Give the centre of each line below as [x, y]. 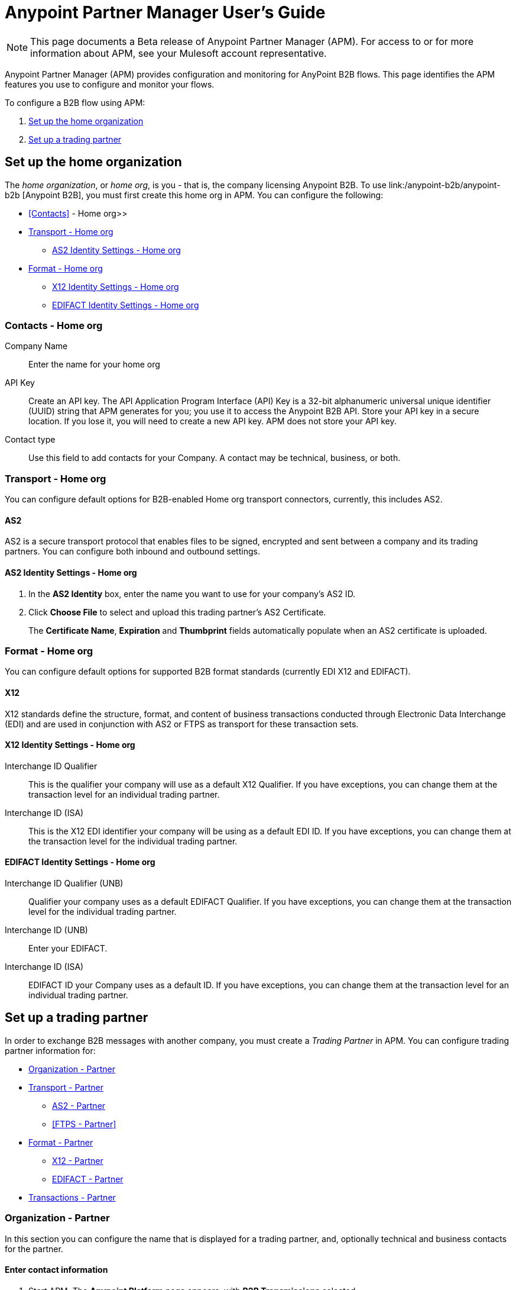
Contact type [30, 440]
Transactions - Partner [72, 1197]
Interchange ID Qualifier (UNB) [64, 883]
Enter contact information [56, 1270]
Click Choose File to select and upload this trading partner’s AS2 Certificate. [177, 612]
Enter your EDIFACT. [68, 948]
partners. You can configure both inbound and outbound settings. [132, 552]
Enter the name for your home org [94, 365]
